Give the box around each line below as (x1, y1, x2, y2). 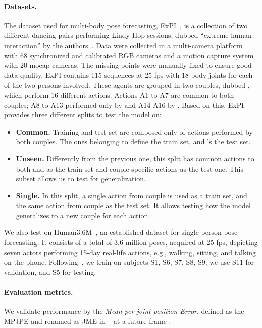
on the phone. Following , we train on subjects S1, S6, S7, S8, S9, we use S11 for (4, 257, 254, 267)
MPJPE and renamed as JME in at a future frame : (4, 315, 171, 326)
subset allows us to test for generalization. (16, 173, 146, 184)
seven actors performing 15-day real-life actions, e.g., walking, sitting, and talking (4, 247, 256, 257)
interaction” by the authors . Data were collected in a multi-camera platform (4, 39, 243, 50)
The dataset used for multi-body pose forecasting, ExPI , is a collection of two (4, 20, 248, 30)
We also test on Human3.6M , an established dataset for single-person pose (4, 227, 238, 237)
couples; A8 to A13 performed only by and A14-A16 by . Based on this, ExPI (4, 99, 244, 110)
